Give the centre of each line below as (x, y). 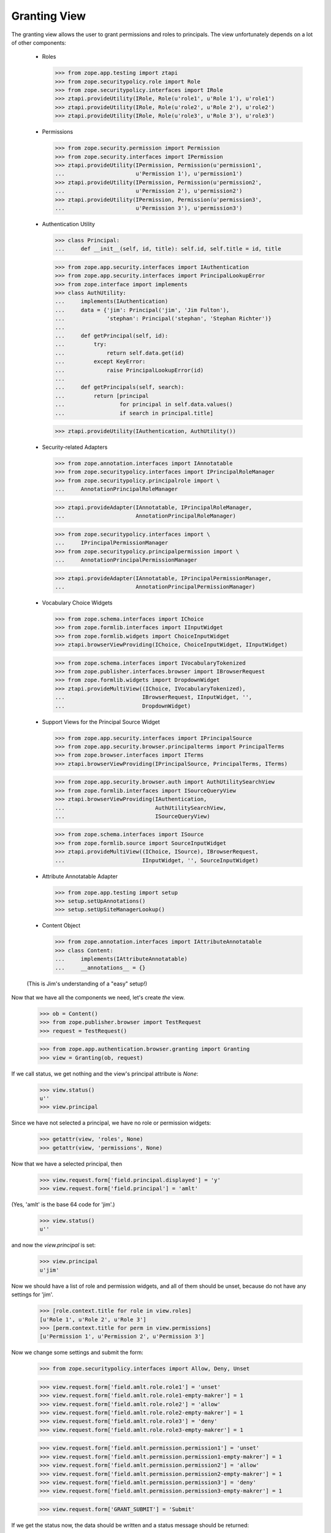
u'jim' (49, 1270)
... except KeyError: (100, 361)
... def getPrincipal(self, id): (112, 336)
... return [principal (102, 396)
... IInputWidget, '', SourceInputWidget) (157, 860)
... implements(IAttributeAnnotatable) (121, 959)
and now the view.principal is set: (54, 1245)
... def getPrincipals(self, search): (120, 387)
